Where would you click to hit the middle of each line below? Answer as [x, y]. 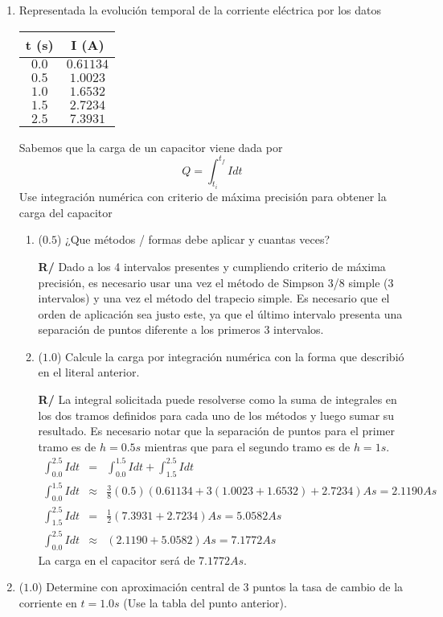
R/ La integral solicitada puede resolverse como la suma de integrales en [217, 399]
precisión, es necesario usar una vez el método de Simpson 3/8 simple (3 [216, 282]
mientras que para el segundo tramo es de [247, 446]
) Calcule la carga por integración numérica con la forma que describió [230, 356]
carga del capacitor [66, 212]
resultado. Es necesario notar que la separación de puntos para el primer [216, 431]
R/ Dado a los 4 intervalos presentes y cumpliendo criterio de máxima [212, 266]
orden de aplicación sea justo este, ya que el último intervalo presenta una [220, 313]
